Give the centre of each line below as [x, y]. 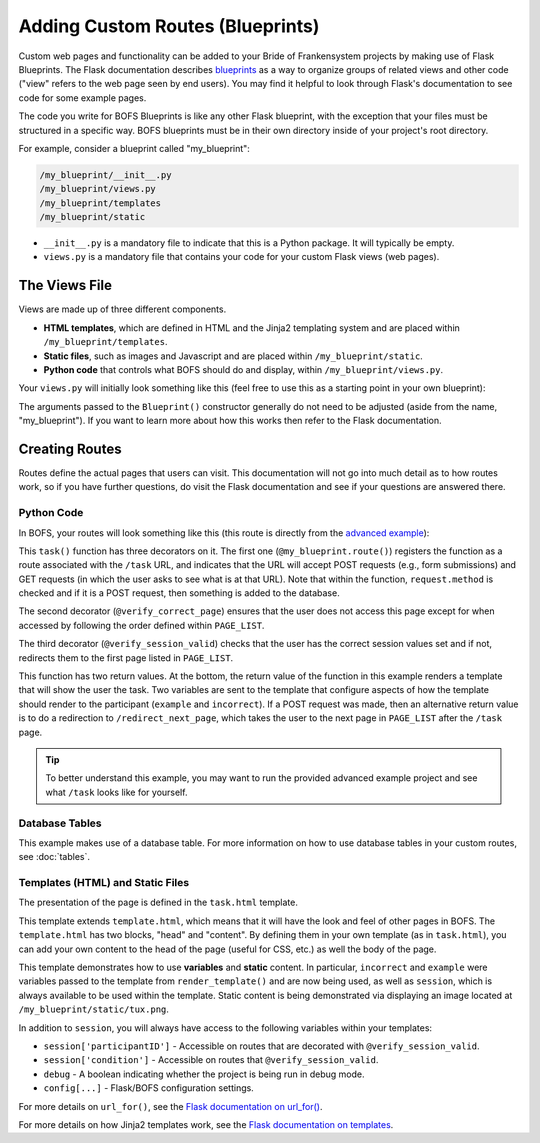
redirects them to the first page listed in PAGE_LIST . [126, 657]
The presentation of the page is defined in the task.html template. [158, 902]
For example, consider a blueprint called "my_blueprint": [134, 148]
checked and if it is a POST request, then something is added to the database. [179, 593]
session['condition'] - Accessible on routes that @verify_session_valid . [211, 1060]
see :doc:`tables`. [54, 857]
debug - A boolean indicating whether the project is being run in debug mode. [204, 1074]
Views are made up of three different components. [122, 309]
